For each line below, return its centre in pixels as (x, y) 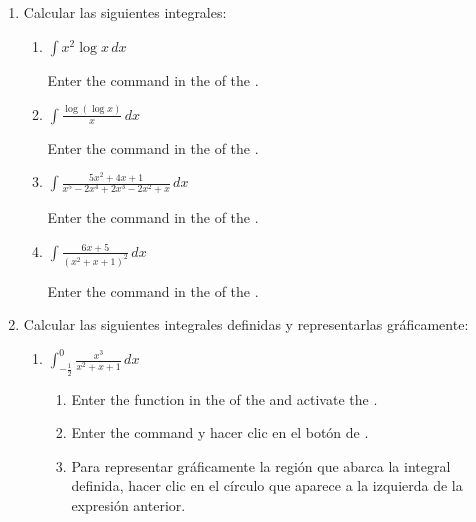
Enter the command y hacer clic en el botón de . (220, 432)
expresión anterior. (128, 504)
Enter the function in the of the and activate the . (224, 398)
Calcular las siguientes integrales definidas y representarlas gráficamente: (246, 324)
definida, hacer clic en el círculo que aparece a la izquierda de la (267, 485)
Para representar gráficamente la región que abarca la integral (261, 465)
